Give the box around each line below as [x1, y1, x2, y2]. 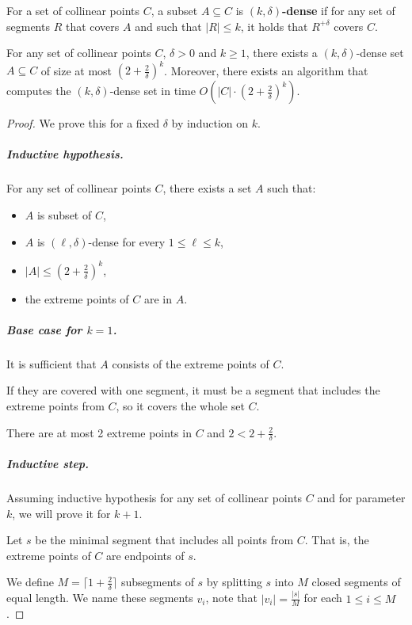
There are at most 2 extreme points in [6, 424, 192, 440]
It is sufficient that [6, 355, 97, 372]
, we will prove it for [12, 505, 111, 521]
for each [303, 589, 342, 606]
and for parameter [317, 490, 406, 506]
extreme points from [6, 398, 105, 414]
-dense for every [88, 233, 166, 250]
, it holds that [240, 17, 308, 34]
